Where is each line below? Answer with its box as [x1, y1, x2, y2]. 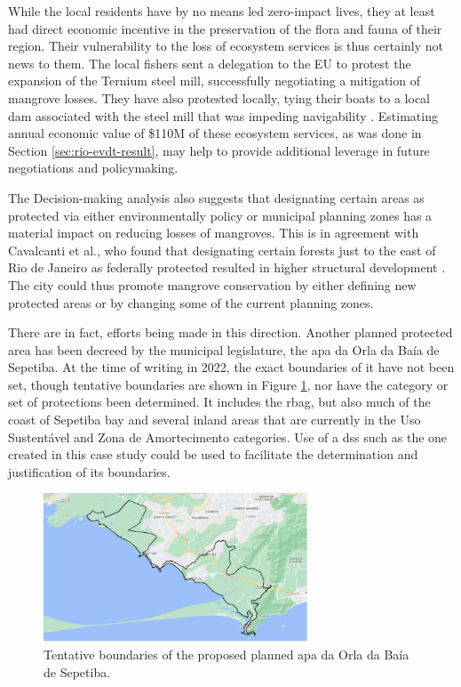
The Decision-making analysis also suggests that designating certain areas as [8, 188, 425, 206]
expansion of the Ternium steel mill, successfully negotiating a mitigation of [8, 71, 420, 90]
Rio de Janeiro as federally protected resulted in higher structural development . [8, 258, 446, 277]
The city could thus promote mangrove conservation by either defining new [8, 275, 417, 294]
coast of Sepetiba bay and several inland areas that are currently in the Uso [8, 410, 421, 429]
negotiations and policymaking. [8, 158, 179, 177]
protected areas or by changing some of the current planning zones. [8, 293, 374, 311]
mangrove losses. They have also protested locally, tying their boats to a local [8, 88, 430, 107]
